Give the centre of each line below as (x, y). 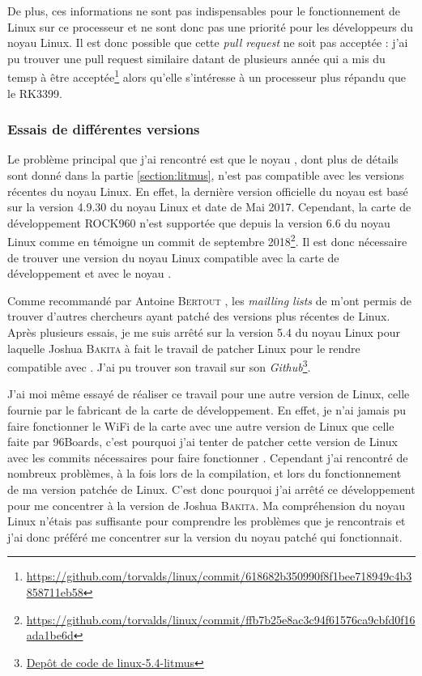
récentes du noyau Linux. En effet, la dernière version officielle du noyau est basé (208, 191)
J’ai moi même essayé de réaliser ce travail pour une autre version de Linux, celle (209, 394)
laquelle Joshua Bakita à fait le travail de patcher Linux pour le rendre (184, 348)
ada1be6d (50, 635)
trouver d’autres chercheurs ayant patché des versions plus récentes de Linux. (199, 316)
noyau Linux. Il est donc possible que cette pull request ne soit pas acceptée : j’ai (208, 43)
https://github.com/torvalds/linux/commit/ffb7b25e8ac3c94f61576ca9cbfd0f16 (221, 619)
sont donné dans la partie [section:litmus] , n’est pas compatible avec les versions (206, 175)
